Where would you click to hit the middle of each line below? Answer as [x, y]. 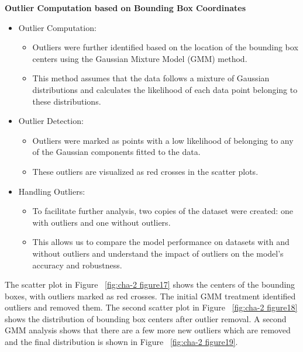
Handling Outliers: [52, 191]
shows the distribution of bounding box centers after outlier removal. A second [146, 318]
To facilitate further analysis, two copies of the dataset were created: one [163, 211]
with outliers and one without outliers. [101, 222]
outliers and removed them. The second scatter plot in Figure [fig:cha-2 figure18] [151, 307]
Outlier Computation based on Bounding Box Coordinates [125, 8]
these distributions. [67, 101]
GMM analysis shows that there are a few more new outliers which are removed [148, 330]
